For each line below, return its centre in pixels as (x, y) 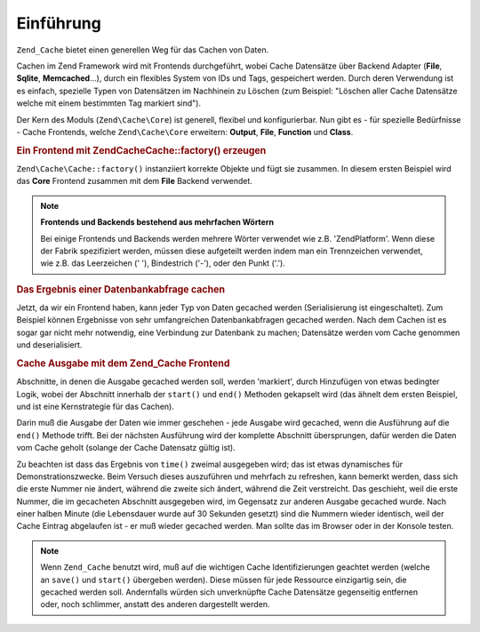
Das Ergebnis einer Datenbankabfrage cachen (121, 289)
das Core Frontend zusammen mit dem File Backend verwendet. (135, 181)
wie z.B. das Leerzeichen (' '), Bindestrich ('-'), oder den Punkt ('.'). (163, 263)
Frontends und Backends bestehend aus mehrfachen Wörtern (157, 222)
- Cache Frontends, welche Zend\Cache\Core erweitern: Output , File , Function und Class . (185, 132)
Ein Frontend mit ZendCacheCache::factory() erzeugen (141, 150)
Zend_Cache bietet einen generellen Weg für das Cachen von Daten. (143, 50)
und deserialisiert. (49, 345)
